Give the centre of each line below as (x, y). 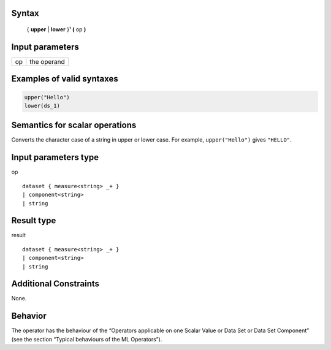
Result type (34, 221)
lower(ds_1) (42, 105)
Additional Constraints (55, 284)
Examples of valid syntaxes (65, 79)
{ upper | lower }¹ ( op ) (56, 29)
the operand (48, 61)
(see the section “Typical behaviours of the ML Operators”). (87, 339)
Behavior (29, 316)
